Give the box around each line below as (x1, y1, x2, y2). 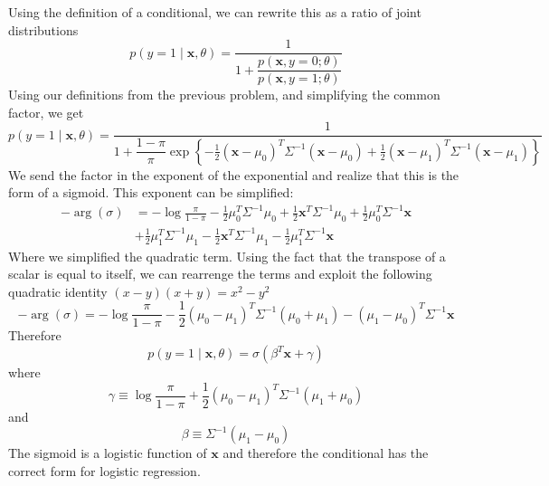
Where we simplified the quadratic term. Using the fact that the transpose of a (8, 246, 446, 265)
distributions (8, 20, 79, 39)
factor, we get (8, 102, 84, 121)
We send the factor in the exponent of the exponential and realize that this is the (8, 165, 459, 184)
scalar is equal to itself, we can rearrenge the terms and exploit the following (8, 264, 432, 283)
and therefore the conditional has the (222, 443, 429, 462)
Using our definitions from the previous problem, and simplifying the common (8, 85, 440, 104)
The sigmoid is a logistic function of (8, 443, 207, 462)
